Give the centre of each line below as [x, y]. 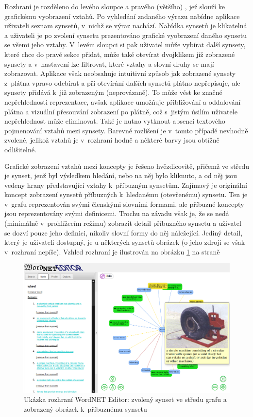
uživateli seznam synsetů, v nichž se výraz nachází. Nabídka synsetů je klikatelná [126, 26]
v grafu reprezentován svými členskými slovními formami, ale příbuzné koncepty [124, 204]
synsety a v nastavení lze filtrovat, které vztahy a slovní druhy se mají [109, 63]
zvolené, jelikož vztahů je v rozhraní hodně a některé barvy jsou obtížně [112, 140]
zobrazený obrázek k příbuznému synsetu [85, 408]
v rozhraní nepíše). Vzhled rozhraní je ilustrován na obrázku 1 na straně [112, 251]
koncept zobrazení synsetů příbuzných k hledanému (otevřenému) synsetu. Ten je [126, 194]
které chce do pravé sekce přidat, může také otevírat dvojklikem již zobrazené [120, 54]
